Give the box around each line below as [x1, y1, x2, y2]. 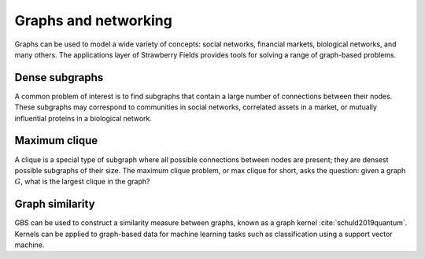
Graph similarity [14, 198, 95, 211]
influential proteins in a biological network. [14, 113, 153, 123]
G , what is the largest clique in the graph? [14, 177, 150, 187]
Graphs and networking [14, 12, 172, 29]
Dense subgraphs [14, 71, 104, 84]
